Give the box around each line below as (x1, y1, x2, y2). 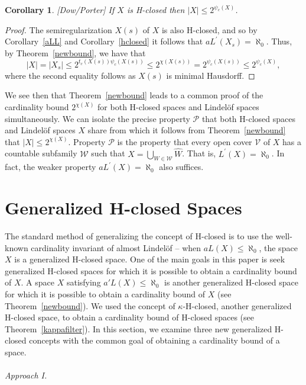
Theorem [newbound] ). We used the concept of (5, 299, 175, 312)
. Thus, (266, 35, 292, 47)
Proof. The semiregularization (5, 23, 112, 36)
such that (91, 147, 125, 159)
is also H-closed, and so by (161, 23, 258, 36)
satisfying (66, 276, 101, 288)
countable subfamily (5, 147, 77, 159)
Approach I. (5, 369, 47, 381)
